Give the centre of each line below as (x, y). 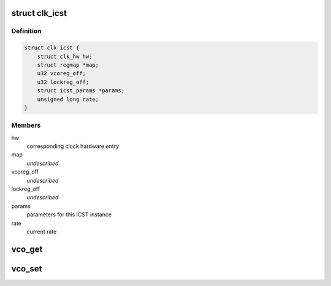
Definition (26, 31)
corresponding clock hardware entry (73, 146)
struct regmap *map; (68, 65)
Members (26, 125)
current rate (42, 232)
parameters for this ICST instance (69, 215)
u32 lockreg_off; (63, 82)
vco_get (27, 249)
